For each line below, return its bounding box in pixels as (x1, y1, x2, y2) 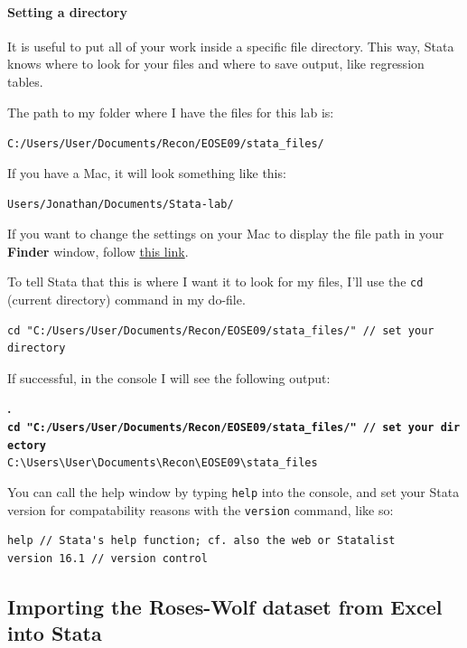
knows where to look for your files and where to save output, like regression (7, 54, 425, 73)
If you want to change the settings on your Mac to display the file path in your (7, 224, 444, 243)
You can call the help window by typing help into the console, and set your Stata (7, 482, 460, 501)
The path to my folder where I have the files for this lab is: (7, 102, 334, 121)
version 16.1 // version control (7, 551, 208, 565)
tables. (7, 71, 43, 90)
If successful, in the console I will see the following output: (7, 368, 331, 387)
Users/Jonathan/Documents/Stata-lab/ (7, 198, 234, 211)
